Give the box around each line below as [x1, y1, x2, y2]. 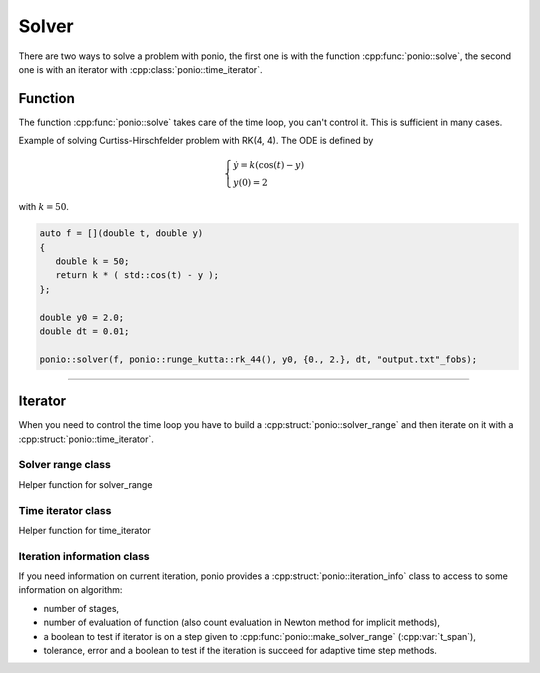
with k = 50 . [18, 201, 70, 213]
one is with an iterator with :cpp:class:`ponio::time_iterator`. [18, 63, 263, 75]
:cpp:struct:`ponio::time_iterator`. [18, 433, 154, 445]
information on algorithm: [18, 584, 123, 596]
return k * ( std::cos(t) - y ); [55, 270, 220, 281]
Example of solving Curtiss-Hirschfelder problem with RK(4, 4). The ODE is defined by [18, 135, 374, 147]
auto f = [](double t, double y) [39, 228, 204, 239]
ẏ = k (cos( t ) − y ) [233, 160, 305, 171]
